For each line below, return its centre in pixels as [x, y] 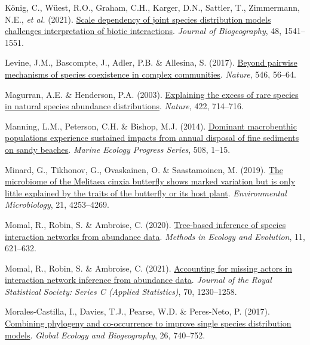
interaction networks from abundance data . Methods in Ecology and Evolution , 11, [155, 236]
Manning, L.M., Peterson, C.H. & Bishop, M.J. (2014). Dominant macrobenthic [151, 126]
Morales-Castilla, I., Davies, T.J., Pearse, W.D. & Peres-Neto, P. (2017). [137, 311]
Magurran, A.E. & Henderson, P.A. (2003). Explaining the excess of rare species [152, 94]
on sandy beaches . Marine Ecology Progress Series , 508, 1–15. [118, 149]
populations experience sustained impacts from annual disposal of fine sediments [152, 138]
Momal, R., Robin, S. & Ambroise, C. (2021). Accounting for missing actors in [149, 268]
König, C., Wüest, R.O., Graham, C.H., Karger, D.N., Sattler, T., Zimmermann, [152, 7]
